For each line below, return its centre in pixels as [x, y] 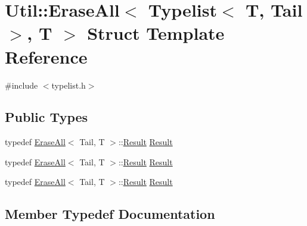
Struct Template [156, 33]
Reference [46, 56]
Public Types [46, 117]
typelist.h [69, 85]
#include [21, 85]
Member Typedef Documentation [110, 214]
